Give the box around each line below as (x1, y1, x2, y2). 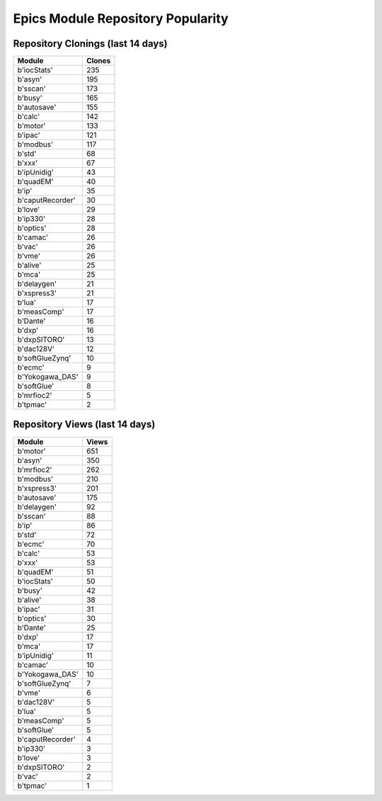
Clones (86, 56, 111, 66)
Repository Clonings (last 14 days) (13, 38, 168, 50)
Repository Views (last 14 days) (13, 419, 156, 431)
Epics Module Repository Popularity (13, 11, 229, 26)
